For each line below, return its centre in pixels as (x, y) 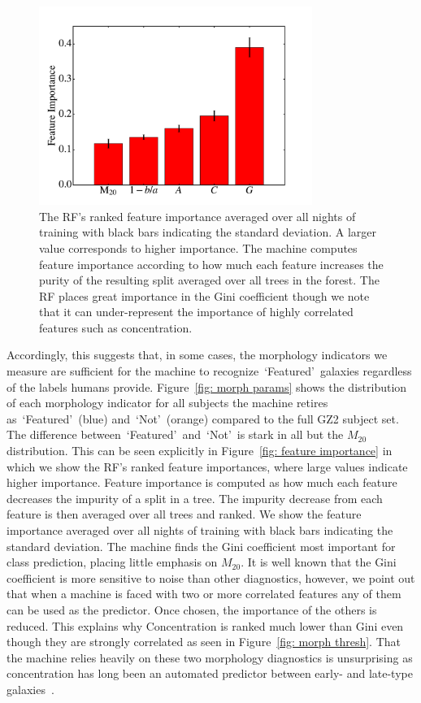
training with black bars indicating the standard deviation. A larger (208, 232)
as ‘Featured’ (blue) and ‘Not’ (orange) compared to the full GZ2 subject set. (203, 418)
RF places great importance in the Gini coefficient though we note (204, 295)
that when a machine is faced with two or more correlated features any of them (204, 594)
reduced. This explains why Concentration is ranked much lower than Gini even (205, 625)
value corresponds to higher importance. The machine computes (198, 247)
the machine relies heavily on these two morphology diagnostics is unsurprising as (210, 657)
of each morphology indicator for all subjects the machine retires (167, 403)
